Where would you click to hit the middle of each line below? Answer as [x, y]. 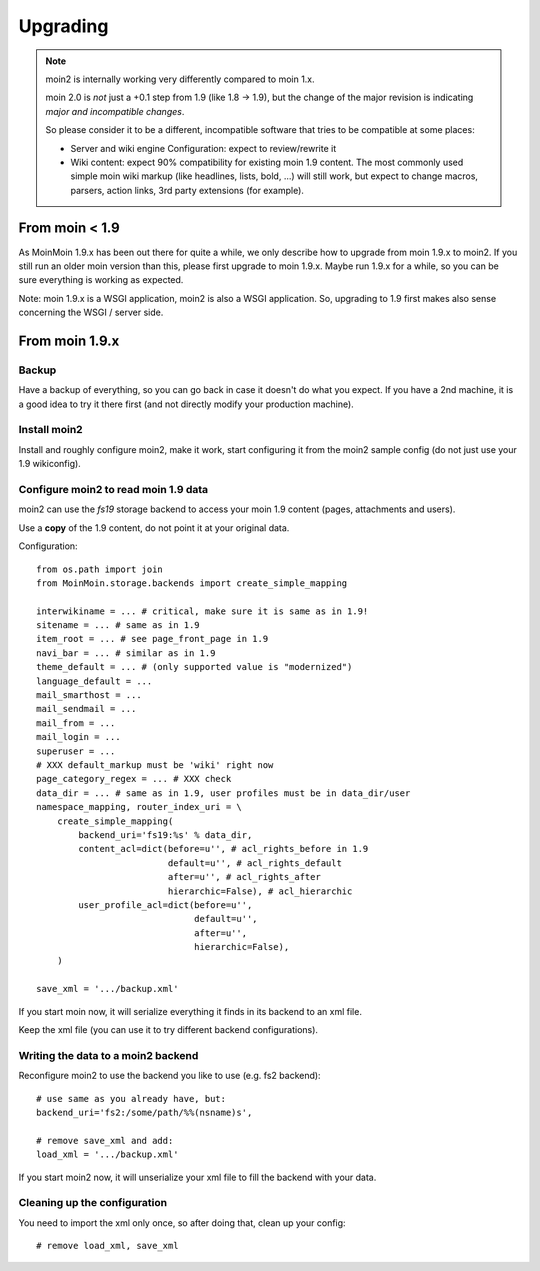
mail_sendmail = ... [86, 709]
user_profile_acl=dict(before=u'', [165, 904]
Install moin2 [51, 430]
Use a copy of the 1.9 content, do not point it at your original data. [154, 527]
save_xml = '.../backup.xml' [107, 989]
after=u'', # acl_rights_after [244, 877]
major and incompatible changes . [115, 111]
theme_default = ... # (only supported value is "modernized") [194, 667]
